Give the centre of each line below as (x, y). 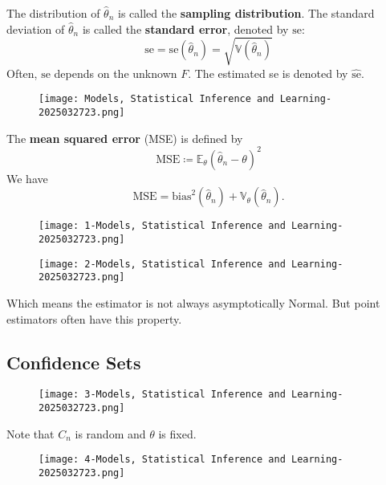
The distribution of (53, 13)
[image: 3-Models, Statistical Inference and (162, 395)
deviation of (36, 29)
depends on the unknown (116, 73)
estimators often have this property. (94, 318)
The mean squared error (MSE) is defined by (125, 138)
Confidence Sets (74, 362)
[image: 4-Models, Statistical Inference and (162, 460)
